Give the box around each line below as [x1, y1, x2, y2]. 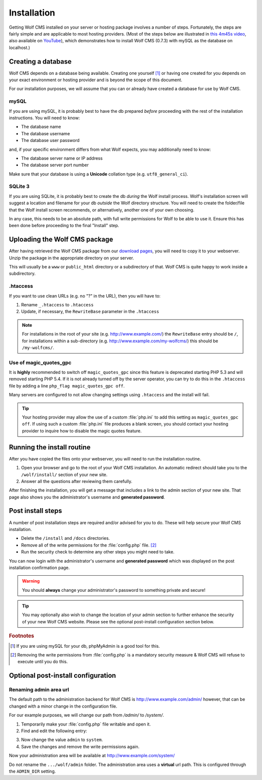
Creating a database [9, 57, 72, 66]
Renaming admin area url [9, 686, 69, 693]
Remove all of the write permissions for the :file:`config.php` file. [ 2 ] [21, 542, 157, 548]
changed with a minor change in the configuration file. [9, 703, 117, 709]
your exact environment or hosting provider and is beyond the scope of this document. [9, 77, 182, 83]
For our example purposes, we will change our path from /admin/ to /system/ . [9, 712, 164, 718]
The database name [21, 124, 61, 130]
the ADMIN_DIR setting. [9, 768, 56, 774]
